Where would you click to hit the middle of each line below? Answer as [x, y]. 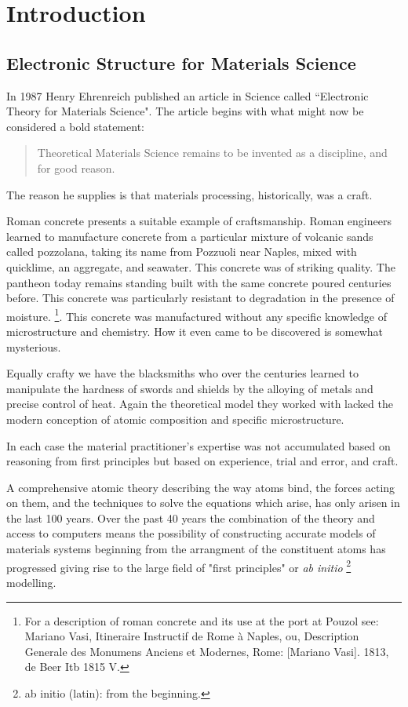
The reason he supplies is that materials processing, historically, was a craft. [189, 194]
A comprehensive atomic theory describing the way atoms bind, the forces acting [201, 487]
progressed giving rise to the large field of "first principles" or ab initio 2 [179, 566]
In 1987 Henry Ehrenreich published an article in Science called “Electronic [188, 95]
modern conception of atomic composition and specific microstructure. [175, 419]
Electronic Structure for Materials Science [181, 62]
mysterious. [34, 346]
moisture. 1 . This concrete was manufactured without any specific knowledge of [197, 315]
